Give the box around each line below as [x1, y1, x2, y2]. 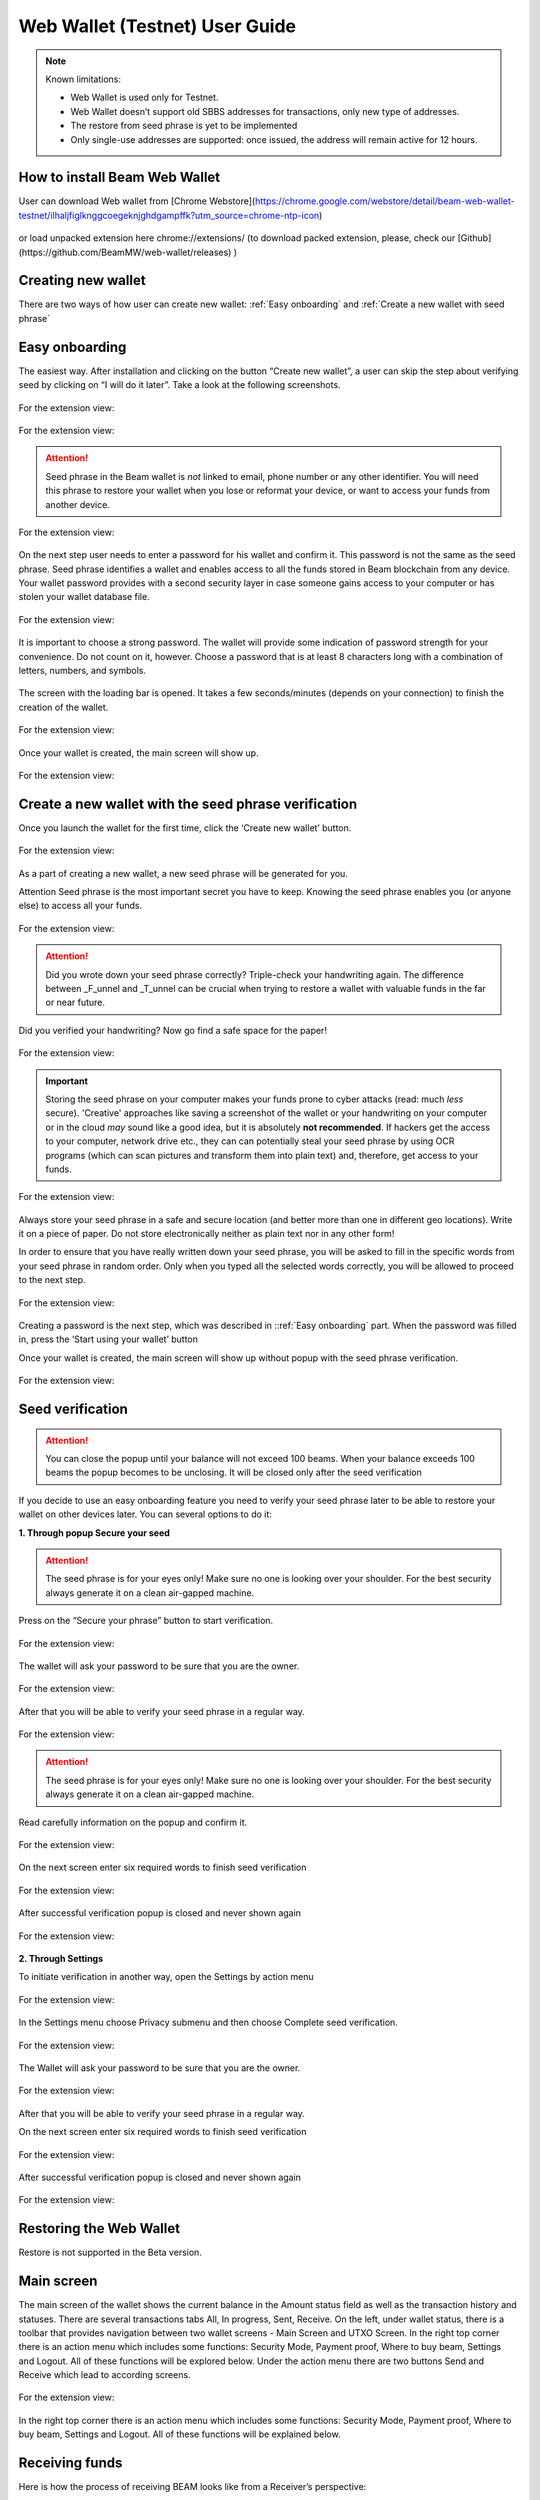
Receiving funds [18, 2455, 123, 2472]
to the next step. [18, 1274, 86, 1286]
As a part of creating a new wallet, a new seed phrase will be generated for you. [18, 867, 349, 879]
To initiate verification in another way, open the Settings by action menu [18, 1971, 314, 1983]
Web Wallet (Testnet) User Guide [18, 15, 297, 37]
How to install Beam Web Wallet [18, 169, 221, 186]
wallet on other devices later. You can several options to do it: [18, 1508, 272, 1520]
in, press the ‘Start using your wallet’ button [18, 1333, 199, 1345]
